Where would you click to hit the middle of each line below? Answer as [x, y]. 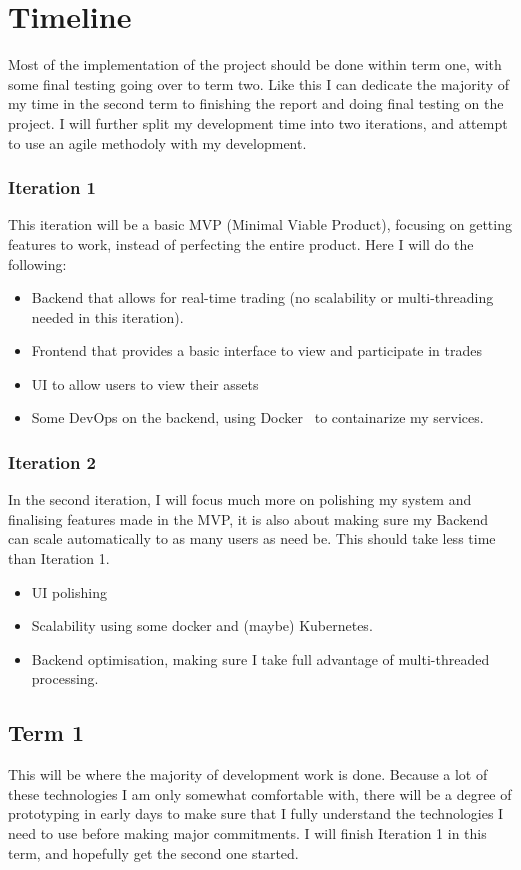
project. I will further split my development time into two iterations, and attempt [258, 122]
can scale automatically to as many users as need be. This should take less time [252, 538]
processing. [65, 678]
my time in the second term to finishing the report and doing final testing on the [256, 103]
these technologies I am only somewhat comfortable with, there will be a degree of [260, 793]
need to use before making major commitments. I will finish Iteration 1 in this [247, 833]
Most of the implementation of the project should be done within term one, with [255, 64]
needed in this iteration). [107, 316]
